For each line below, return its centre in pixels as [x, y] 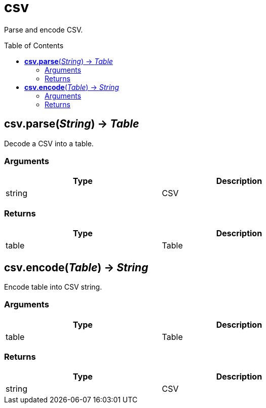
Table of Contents [34, 45]
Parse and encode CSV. [44, 29]
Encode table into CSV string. [53, 287]
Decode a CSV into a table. [49, 143]
